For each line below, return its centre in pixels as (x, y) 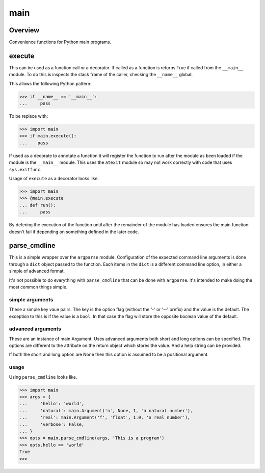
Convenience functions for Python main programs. (60, 42)
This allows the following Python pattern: (50, 83)
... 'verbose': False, (52, 424)
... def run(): (38, 205)
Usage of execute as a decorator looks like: (54, 179)
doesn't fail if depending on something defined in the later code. (74, 232)
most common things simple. (38, 287)
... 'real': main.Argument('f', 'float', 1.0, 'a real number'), (105, 418)
